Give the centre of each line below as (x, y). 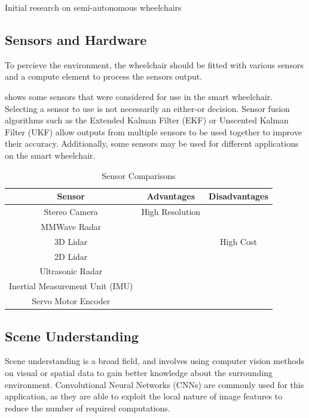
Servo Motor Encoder (71, 301)
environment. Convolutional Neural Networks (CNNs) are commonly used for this (154, 384)
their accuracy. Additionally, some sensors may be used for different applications (152, 143)
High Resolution (171, 211)
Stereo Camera (71, 211)
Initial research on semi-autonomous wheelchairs (93, 7)
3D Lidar (71, 241)
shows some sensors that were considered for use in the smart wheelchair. (139, 96)
